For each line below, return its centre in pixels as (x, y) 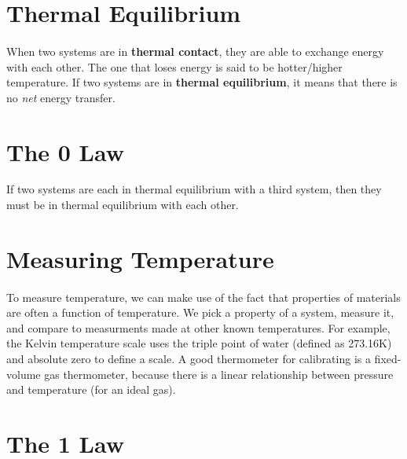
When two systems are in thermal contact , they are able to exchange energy (195, 51)
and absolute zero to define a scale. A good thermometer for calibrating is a (189, 358)
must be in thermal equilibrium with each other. (123, 205)
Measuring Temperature (140, 258)
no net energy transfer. (61, 97)
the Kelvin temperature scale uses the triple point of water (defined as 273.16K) (199, 343)
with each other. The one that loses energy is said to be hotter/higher (174, 66)
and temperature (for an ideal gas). (91, 389)
